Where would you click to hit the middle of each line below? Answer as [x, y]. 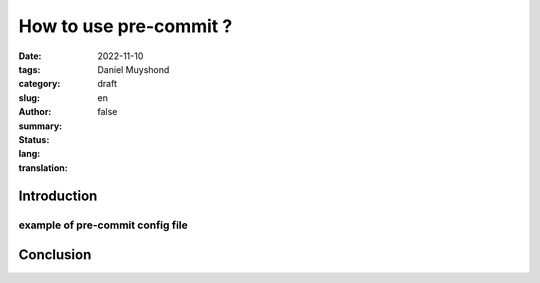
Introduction [58, 196]
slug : [29, 97]
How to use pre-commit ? [125, 26]
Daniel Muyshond [133, 69]
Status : [34, 139]
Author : [35, 112]
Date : [30, 56]
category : [39, 84]
